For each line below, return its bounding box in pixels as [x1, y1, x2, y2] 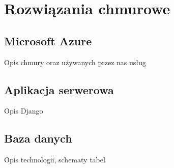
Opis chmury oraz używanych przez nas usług [4, 57, 146, 67]
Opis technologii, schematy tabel [4, 154, 105, 165]
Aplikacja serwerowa [4, 81, 114, 97]
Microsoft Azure [4, 33, 92, 48]
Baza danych [4, 130, 72, 146]
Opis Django [4, 105, 43, 116]
